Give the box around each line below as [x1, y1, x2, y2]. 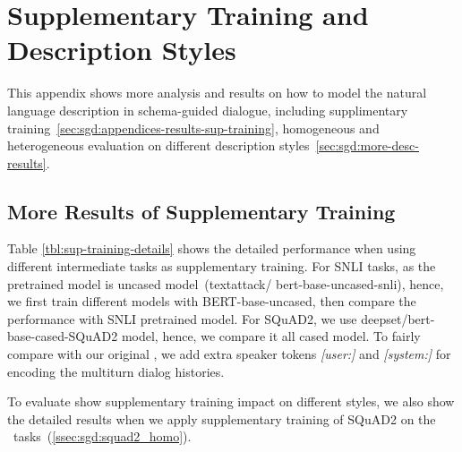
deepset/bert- [361, 309, 435, 328]
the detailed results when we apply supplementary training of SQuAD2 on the [7, 409, 436, 428]
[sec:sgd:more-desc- [315, 136, 419, 155]
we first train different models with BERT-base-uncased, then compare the [7, 292, 416, 311]
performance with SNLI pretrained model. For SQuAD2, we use [7, 309, 357, 328]
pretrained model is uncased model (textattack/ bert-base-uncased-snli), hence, [7, 274, 444, 293]
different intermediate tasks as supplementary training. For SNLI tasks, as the [7, 257, 436, 276]
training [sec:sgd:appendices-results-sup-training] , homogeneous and [7, 118, 380, 137]
